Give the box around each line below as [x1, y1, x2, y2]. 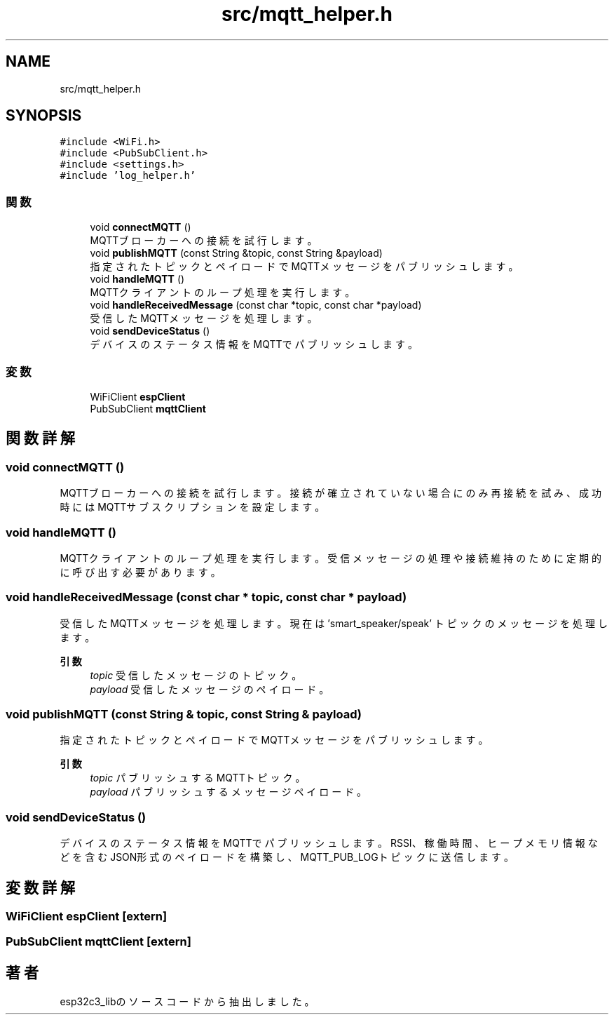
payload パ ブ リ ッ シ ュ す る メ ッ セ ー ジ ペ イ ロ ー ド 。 [90, 786, 367, 798]
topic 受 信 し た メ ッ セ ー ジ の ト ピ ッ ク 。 [90, 669, 302, 681]
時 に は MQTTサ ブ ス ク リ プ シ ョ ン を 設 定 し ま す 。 [60, 501, 325, 514]
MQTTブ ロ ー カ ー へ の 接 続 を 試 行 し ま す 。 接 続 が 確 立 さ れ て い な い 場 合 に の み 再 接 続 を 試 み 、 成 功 [60, 487, 601, 499]
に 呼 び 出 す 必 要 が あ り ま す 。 [60, 565, 221, 578]
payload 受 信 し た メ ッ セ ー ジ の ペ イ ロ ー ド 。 [90, 683, 329, 695]
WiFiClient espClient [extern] [6, 909, 168, 923]
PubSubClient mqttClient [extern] [6, 934, 191, 949]
